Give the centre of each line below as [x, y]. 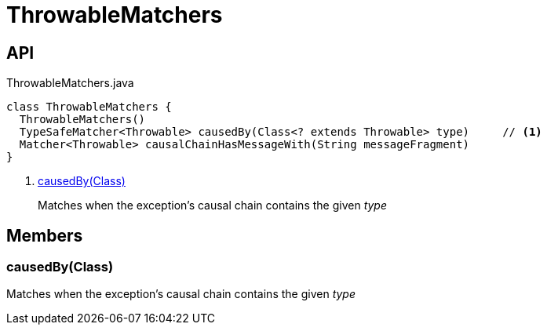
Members [45, 235]
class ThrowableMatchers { [89, 107]
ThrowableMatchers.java [70, 83]
